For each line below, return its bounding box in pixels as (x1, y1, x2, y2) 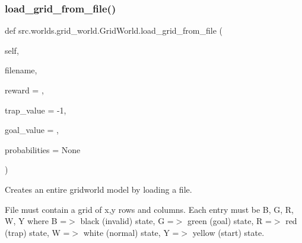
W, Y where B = (5, 215, 67, 227)
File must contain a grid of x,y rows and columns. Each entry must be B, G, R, (5, 203, 294, 215)
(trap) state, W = (5, 226, 70, 238)
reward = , (5, 84, 44, 96)
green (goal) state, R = (187, 215, 272, 227)
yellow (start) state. (192, 226, 265, 238)
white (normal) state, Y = (83, 226, 179, 238)
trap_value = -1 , (5, 103, 66, 116)
